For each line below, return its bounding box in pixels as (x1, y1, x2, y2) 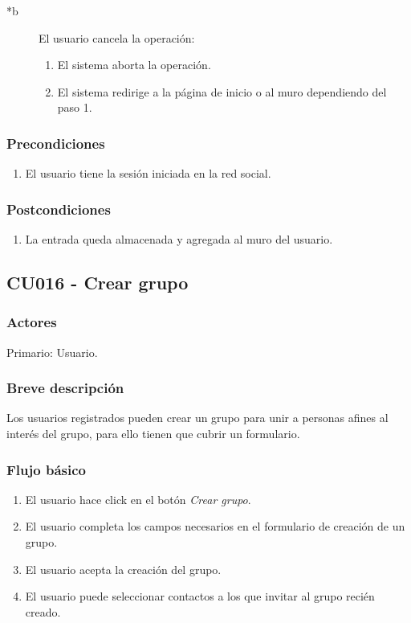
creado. (25, 603, 61, 620)
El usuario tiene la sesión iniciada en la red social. (25, 165, 271, 182)
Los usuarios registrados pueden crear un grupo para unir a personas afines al (6, 409, 389, 426)
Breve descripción (6, 378, 124, 398)
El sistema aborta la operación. (57, 56, 211, 73)
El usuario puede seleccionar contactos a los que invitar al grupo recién (25, 588, 375, 605)
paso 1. (57, 99, 92, 116)
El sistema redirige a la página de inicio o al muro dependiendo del (57, 83, 387, 100)
